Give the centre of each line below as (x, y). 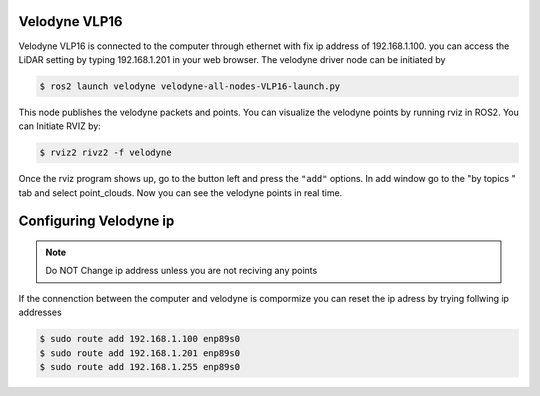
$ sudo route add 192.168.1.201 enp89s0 (139, 353)
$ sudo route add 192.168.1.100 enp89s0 (139, 339)
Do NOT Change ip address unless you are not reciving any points (181, 271)
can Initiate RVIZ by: (60, 126)
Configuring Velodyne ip (96, 221)
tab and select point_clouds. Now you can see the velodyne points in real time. (180, 192)
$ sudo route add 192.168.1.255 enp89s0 (139, 366)
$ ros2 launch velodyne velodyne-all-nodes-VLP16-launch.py (190, 86)
